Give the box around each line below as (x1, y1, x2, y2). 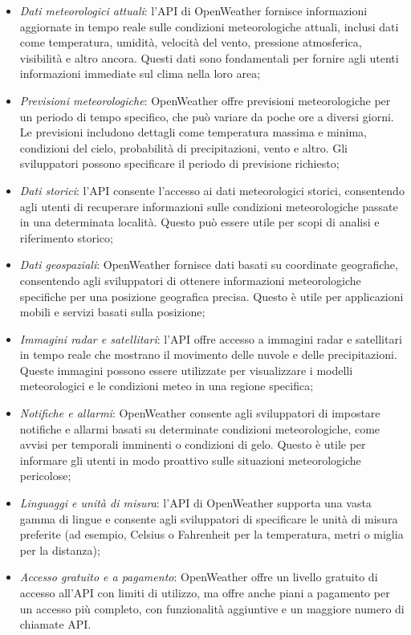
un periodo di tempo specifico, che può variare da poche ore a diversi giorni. (19, 108, 394, 124)
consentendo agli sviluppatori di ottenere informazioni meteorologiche (19, 271, 361, 288)
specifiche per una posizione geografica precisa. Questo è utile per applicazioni (19, 287, 404, 304)
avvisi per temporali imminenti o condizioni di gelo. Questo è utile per (19, 436, 366, 453)
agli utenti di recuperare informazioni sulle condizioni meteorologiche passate (19, 197, 398, 214)
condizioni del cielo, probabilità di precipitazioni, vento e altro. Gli (19, 139, 348, 156)
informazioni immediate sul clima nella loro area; (19, 65, 261, 82)
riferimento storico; (19, 229, 113, 246)
